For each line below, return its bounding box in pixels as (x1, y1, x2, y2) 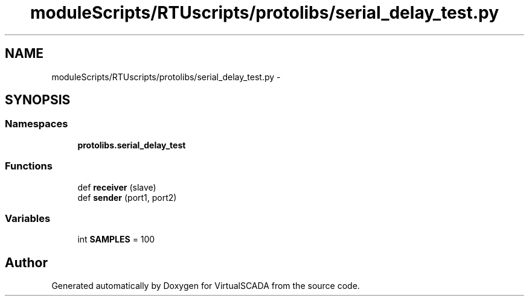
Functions (5, 160, 53, 173)
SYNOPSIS (5, 92, 71, 108)
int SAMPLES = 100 (77, 234, 155, 245)
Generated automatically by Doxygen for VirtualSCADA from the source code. (51, 280, 360, 291)
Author (5, 255, 48, 270)
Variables (5, 212, 51, 224)
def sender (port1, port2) (77, 192, 177, 203)
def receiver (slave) (77, 182, 156, 192)
